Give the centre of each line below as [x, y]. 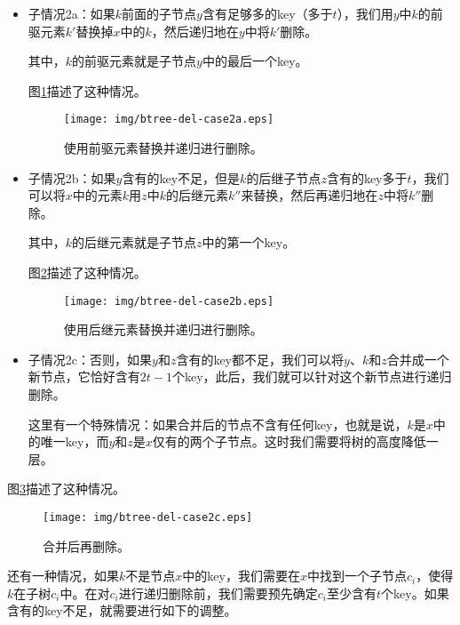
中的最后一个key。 [255, 61]
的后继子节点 [284, 177]
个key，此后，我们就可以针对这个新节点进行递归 [312, 377]
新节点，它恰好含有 [84, 377]
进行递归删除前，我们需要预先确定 [218, 593]
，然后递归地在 [195, 31]
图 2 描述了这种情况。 [87, 272]
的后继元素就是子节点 [135, 242]
